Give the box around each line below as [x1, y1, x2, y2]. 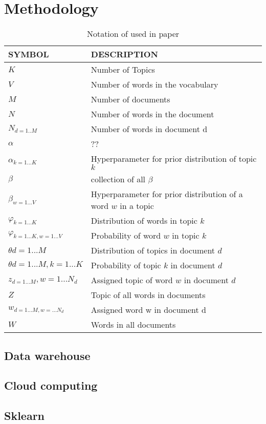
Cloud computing [4, 377, 98, 393]
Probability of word [91, 229, 161, 242]
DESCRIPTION [91, 48, 158, 60]
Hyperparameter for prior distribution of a [91, 188, 243, 200]
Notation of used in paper [86, 28, 180, 40]
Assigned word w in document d [91, 304, 206, 316]
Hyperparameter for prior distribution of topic [91, 153, 257, 165]
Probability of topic [91, 259, 161, 271]
